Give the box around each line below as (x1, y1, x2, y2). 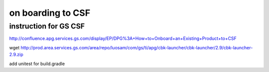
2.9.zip (9, 52, 23, 58)
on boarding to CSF (9, 7, 91, 18)
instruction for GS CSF (9, 22, 85, 31)
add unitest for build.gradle (9, 61, 65, 67)
